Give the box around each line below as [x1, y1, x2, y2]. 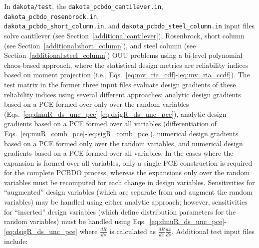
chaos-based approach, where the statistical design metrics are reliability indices [4, 59, 249, 70]
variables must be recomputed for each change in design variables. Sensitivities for [4, 177, 255, 187]
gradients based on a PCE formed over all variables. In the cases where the [4, 148, 234, 158]
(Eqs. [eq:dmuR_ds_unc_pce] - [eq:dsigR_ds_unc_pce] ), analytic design [4, 108, 227, 119]
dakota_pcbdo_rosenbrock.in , [4, 10, 99, 21]
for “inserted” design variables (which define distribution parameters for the [4, 206, 236, 217]
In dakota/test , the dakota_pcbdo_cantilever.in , [4, 1, 163, 11]
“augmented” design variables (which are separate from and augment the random [4, 187, 253, 197]
